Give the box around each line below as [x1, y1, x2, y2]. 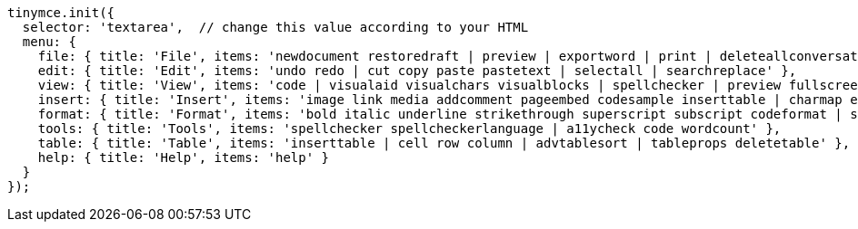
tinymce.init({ [7, 5, 115, 20]
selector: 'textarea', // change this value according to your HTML [22, 20, 529, 34]
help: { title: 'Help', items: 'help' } [37, 150, 330, 165]
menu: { [22, 34, 76, 49]
